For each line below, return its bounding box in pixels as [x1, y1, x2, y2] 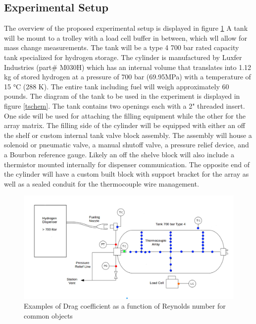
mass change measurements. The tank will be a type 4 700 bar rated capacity [4, 42, 239, 53]
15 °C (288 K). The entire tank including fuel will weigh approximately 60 [4, 81, 229, 91]
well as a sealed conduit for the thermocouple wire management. [4, 178, 199, 189]
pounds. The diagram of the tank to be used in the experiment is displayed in [4, 91, 240, 101]
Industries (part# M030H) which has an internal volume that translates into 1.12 [4, 62, 252, 72]
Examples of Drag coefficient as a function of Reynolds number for [24, 301, 226, 311]
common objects [24, 310, 73, 321]
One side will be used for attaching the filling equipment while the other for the [4, 110, 246, 121]
